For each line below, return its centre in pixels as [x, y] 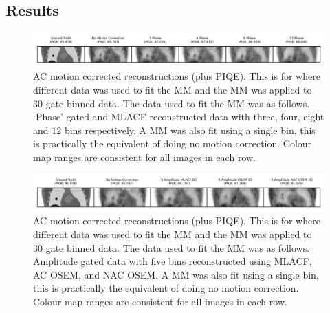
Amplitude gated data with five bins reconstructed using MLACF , [173, 261]
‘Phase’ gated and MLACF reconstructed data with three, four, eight [179, 117]
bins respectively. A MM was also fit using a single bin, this [190, 130]
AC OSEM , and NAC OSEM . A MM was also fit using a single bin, [176, 274]
